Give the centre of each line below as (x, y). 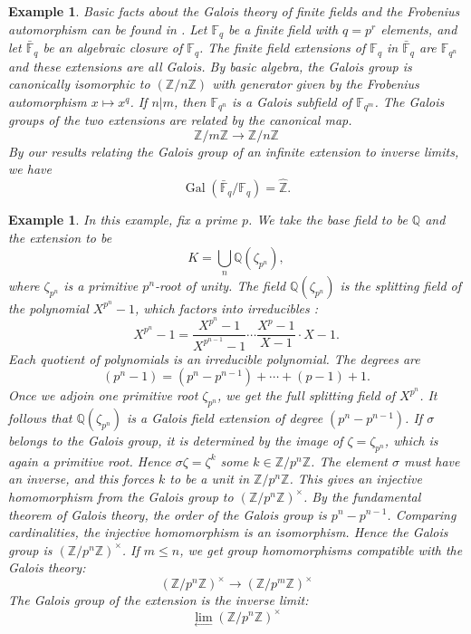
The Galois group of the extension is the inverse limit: (159, 600)
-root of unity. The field (221, 285)
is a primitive (101, 285)
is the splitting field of (401, 285)
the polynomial (48, 307)
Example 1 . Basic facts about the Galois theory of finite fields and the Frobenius (234, 11)
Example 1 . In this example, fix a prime (123, 220)
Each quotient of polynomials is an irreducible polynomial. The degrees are (214, 358)
